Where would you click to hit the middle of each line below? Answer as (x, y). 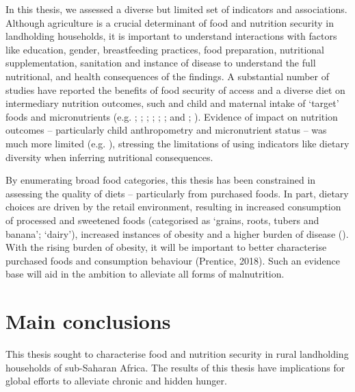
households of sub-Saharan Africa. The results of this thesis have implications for (175, 367)
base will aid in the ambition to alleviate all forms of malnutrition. (145, 274)
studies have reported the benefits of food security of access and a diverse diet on (175, 89)
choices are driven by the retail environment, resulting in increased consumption (173, 207)
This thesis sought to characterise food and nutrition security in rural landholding (177, 354)
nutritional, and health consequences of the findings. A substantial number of (168, 76)
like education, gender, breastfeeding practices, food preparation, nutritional (165, 49)
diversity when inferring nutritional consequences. (109, 157)
